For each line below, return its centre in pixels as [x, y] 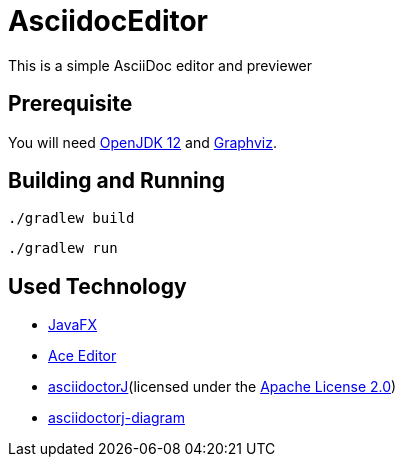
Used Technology [97, 286]
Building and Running [117, 181]
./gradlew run [63, 248]
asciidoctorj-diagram [116, 418]
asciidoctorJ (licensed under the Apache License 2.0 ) [222, 387]
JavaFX [73, 325]
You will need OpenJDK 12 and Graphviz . [142, 142]
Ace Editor [82, 356]
